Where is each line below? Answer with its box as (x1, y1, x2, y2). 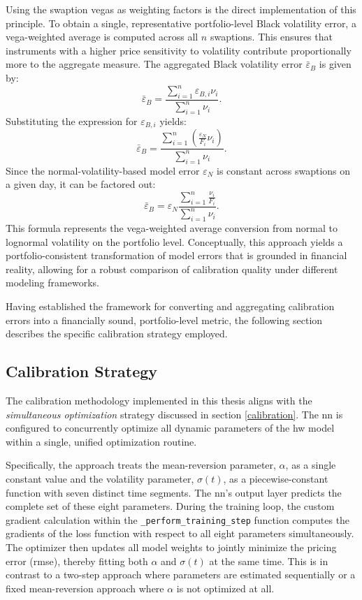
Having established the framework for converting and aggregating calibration (6, 298, 335, 313)
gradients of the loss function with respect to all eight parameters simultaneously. (6, 526, 354, 541)
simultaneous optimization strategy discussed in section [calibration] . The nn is (6, 407, 343, 421)
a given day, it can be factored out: (6, 177, 156, 191)
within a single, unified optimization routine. (6, 434, 197, 448)
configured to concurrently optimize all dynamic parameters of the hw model (6, 420, 335, 435)
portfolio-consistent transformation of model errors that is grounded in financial (6, 248, 347, 263)
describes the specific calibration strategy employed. (6, 326, 228, 341)
